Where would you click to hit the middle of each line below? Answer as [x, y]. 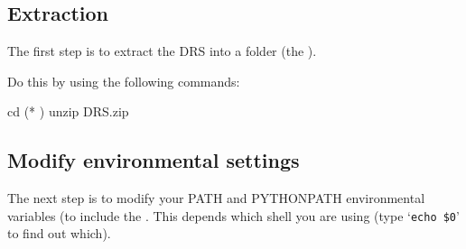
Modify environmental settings [154, 160]
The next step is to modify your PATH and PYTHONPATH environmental [216, 198]
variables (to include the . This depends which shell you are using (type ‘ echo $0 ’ [233, 215]
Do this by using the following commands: [124, 81]
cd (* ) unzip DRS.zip [68, 111]
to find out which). [59, 233]
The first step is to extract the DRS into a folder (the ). [162, 51]
